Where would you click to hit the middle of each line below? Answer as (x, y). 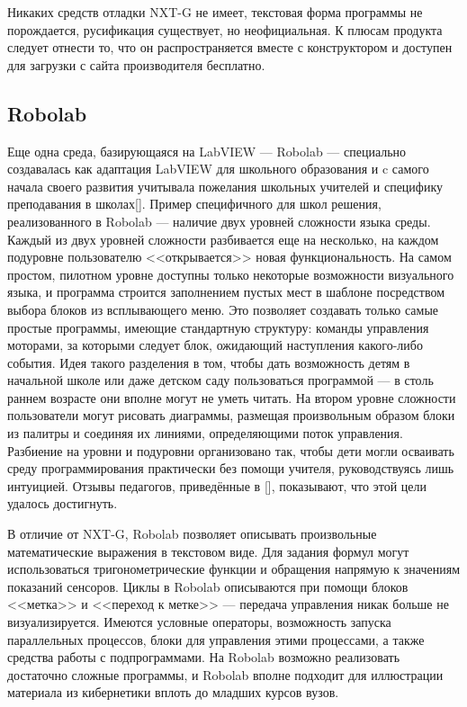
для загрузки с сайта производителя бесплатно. (136, 64)
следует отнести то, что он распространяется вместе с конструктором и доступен (230, 47)
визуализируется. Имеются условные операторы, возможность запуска (199, 622)
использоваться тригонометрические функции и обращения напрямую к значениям (234, 569)
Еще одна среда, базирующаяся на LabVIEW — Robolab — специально (207, 151)
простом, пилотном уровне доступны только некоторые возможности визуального (231, 274)
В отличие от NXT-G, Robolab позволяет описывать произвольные (192, 534)
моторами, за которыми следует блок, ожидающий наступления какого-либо (215, 345)
